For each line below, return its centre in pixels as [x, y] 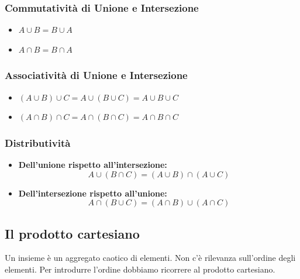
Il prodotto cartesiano [72, 233]
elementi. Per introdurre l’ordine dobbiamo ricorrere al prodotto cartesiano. [140, 269]
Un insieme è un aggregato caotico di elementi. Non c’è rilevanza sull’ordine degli [150, 258]
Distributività [38, 142]
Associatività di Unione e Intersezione [96, 75]
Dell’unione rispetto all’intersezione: [93, 165]
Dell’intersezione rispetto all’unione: [93, 193]
